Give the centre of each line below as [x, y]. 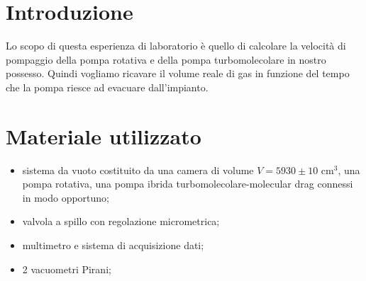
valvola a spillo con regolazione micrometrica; [121, 221]
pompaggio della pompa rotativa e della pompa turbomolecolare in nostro [166, 59]
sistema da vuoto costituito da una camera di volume [138, 170]
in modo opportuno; [66, 197]
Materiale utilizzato [104, 136]
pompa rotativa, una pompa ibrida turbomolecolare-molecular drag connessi [188, 184]
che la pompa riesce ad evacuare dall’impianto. [107, 87]
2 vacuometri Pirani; [67, 269]
